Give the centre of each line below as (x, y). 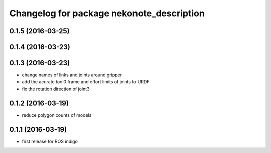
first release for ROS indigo (50, 141)
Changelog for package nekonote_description (107, 13)
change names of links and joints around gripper (72, 75)
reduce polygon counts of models (57, 115)
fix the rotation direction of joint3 (56, 89)
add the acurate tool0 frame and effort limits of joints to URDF (86, 82)
